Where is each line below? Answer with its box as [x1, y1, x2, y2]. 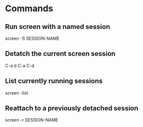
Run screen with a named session [5, 23, 111, 31]
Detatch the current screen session [5, 50, 115, 58]
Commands [5, 3, 54, 14]
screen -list [5, 90, 29, 96]
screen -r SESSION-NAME [5, 117, 58, 123]
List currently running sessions [5, 77, 103, 85]
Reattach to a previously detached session [5, 104, 139, 113]
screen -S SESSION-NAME [5, 35, 60, 41]
